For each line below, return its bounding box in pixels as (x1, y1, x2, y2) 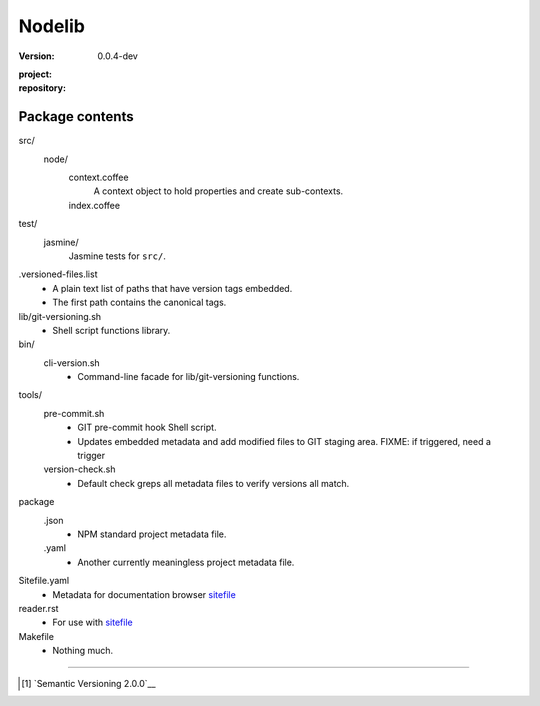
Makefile (18, 630, 55, 642)
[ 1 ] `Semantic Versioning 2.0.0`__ (21, 677, 156, 689)
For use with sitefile (52, 616, 134, 629)
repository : (18, 82, 67, 94)
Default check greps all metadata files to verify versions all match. (77, 477, 350, 489)
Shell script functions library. (52, 324, 171, 336)
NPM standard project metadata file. (77, 528, 227, 540)
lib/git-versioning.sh (18, 310, 102, 322)
